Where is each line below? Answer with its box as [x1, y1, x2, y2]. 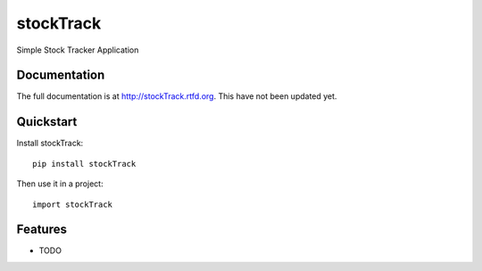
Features [16, 222, 67, 237]
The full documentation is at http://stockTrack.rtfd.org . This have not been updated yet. [16, 91, 337, 102]
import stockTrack [32, 199, 113, 209]
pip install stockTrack [32, 159, 137, 168]
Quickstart [16, 114, 78, 129]
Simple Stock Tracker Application [16, 45, 139, 55]
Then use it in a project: [16, 178, 104, 189]
